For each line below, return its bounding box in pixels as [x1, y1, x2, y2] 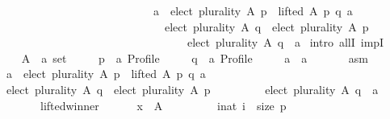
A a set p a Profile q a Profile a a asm [21, 49, 368, 66]
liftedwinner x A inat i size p [40, 96, 287, 113]
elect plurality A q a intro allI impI [187, 34, 384, 51]
